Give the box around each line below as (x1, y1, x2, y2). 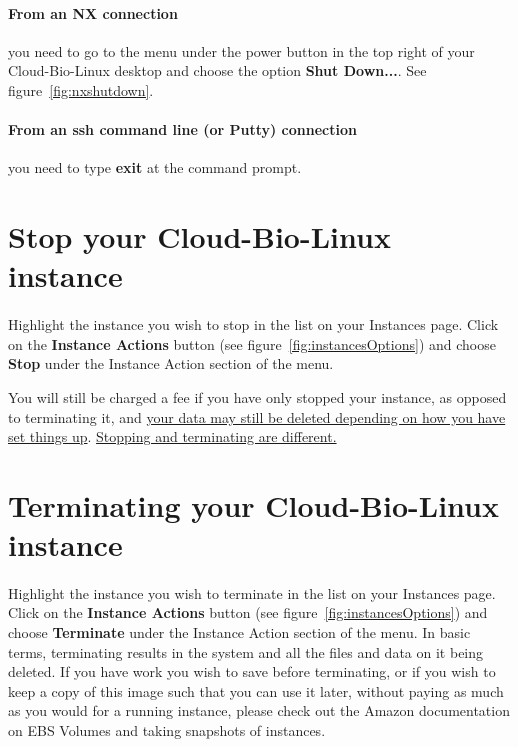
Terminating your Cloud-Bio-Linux (8, 484, 499, 525)
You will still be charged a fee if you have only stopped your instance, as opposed (8, 386, 507, 407)
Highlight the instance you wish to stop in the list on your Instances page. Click (8, 314, 499, 335)
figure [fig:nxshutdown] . (8, 79, 154, 100)
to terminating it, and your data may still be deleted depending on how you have (8, 406, 506, 427)
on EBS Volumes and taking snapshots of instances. (8, 720, 326, 740)
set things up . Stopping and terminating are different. (8, 426, 337, 447)
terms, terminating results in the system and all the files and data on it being (8, 641, 484, 662)
